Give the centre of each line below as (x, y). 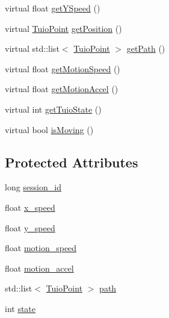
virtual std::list (32, 48)
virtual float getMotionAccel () (62, 89)
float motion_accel (39, 268)
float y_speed (30, 227)
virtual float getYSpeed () (53, 8)
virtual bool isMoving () (49, 129)
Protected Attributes (72, 162)
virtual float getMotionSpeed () (63, 68)
